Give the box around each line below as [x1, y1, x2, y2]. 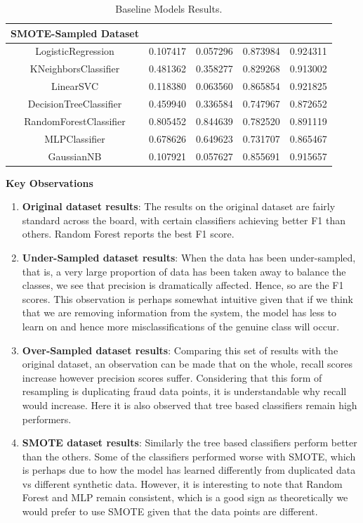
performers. [22, 411, 72, 426]
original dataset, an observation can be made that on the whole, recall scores [22, 356, 353, 371]
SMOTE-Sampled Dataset [11, 25, 140, 40]
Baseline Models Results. [115, 1, 223, 15]
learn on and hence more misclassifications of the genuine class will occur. [22, 318, 340, 333]
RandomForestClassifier [24, 113, 126, 128]
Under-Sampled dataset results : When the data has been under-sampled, [22, 250, 356, 264]
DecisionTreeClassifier [27, 96, 122, 110]
